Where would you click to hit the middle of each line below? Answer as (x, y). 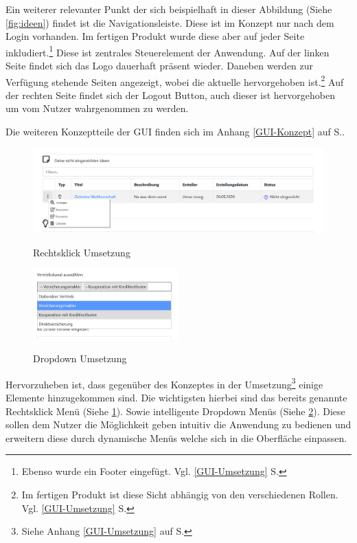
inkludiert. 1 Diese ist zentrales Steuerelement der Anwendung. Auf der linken (168, 51)
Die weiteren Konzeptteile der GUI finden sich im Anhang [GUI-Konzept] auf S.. (175, 132)
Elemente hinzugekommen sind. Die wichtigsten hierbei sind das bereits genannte (176, 397)
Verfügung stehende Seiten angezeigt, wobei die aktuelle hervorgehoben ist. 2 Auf (175, 80)
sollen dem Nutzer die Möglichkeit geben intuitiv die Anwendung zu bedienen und (178, 424)
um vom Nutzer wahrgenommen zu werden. (97, 108)
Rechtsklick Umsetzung (82, 253)
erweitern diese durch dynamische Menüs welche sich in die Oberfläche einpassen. (176, 437)
